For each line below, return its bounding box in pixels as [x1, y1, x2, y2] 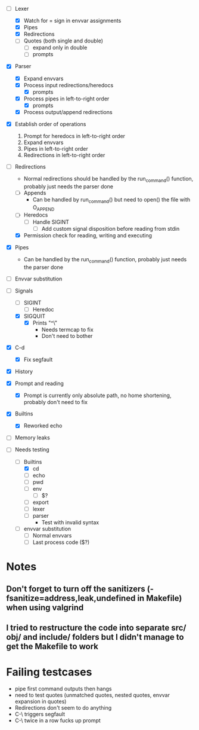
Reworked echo [23, 422, 63, 429]
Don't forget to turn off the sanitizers [6, 584, 146, 594]
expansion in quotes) [14, 698, 67, 705]
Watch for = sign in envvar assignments [23, 17, 122, 25]
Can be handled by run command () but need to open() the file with [32, 196, 191, 204]
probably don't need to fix [23, 399, 88, 406]
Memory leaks [14, 434, 51, 441]
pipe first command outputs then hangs [14, 685, 112, 692]
